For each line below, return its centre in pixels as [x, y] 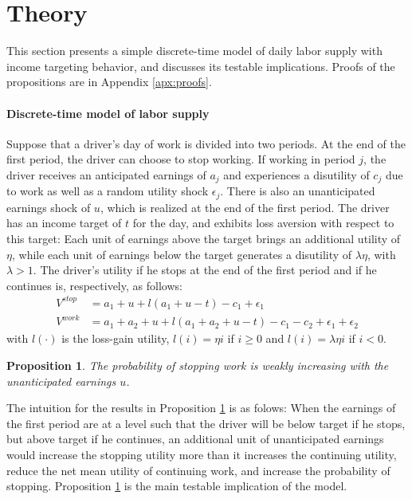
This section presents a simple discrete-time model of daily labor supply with [194, 51]
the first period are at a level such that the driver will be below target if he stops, [206, 423]
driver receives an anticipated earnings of [106, 174]
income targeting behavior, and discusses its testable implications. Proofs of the [201, 66]
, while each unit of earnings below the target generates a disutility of [182, 254]
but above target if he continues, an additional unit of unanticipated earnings [195, 439]
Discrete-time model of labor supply [108, 113]
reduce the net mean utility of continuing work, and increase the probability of [198, 470]
